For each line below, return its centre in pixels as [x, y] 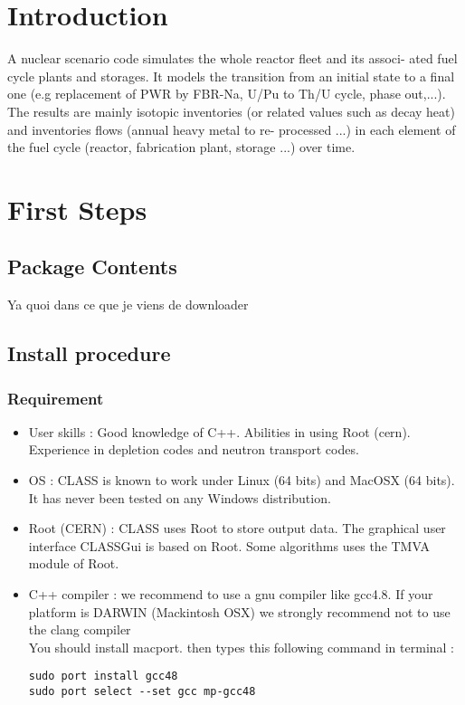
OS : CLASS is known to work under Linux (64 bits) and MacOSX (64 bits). [242, 480]
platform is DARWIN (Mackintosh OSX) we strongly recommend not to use [239, 611]
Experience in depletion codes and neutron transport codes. [194, 449]
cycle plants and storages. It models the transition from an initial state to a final [231, 76]
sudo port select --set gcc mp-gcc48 [142, 692]
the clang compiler [80, 629]
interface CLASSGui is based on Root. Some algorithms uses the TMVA [229, 545]
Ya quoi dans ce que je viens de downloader [128, 305]
